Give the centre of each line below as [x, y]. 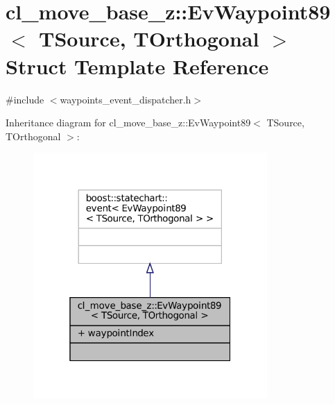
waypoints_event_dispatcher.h [126, 99]
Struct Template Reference [137, 66]
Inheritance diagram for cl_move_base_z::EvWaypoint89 [128, 123]
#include [25, 99]
